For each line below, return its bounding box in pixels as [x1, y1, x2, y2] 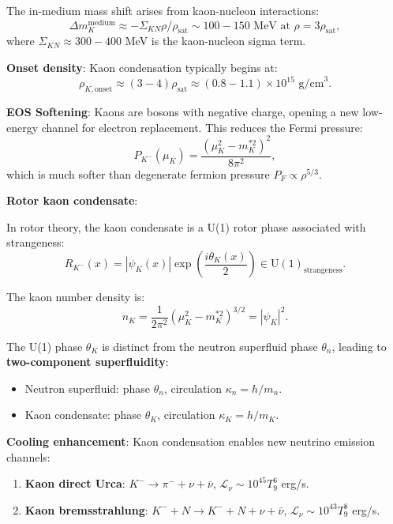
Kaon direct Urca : [24, 475, 125, 492]
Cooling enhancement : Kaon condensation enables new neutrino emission [6, 433, 375, 450]
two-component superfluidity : [6, 353, 169, 370]
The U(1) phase [6, 337, 83, 354]
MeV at [253, 20, 290, 32]
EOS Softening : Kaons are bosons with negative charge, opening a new [6, 103, 359, 119]
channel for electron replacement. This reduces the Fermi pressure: [41, 119, 363, 135]
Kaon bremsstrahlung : [24, 501, 148, 518]
